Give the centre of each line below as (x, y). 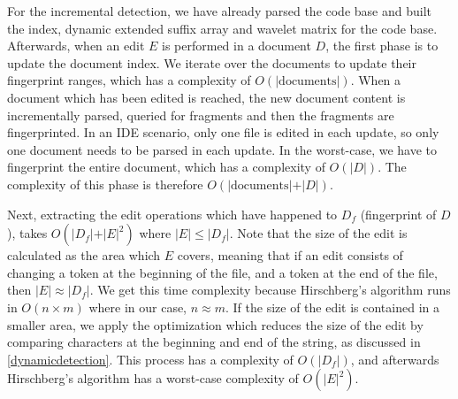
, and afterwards (395, 359)
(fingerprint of (398, 214)
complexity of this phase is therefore (105, 184)
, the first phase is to (382, 46)
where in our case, (138, 307)
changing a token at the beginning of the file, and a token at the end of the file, (222, 272)
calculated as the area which (84, 255)
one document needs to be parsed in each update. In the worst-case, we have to (222, 149)
